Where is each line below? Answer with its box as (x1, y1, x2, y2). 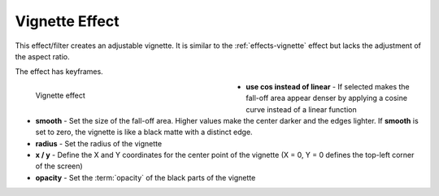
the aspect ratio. (15, 51, 70, 61)
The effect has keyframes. (15, 67, 103, 76)
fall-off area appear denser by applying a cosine (246, 94, 408, 103)
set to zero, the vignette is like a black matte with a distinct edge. (35, 127, 253, 137)
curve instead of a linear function (246, 104, 357, 114)
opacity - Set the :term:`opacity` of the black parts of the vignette (35, 172, 256, 182)
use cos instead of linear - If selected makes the (246, 81, 410, 91)
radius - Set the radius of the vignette (35, 138, 163, 148)
